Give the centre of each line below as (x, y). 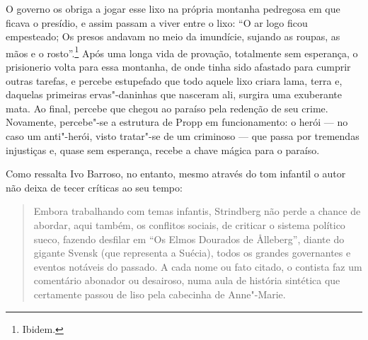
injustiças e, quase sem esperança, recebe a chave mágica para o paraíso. (163, 150)
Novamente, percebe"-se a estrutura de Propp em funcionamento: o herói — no (177, 122)
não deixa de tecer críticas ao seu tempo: (94, 187)
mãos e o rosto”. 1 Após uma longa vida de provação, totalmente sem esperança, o (182, 52)
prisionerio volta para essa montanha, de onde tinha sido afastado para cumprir (178, 67)
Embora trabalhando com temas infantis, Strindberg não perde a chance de (197, 211)
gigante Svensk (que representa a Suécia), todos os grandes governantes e (192, 253)
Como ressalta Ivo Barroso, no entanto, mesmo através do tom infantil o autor (176, 174)
